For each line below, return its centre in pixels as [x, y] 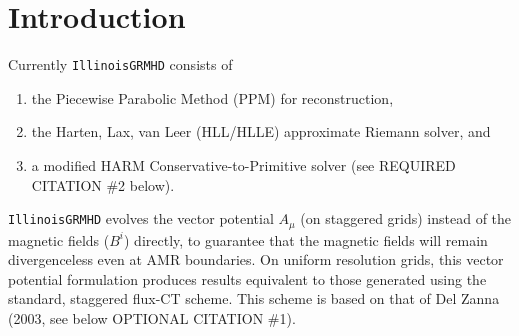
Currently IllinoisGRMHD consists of [120, 64]
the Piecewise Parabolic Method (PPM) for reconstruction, [212, 97]
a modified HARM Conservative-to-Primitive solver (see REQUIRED [243, 164]
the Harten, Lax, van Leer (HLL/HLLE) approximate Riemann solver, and [261, 131]
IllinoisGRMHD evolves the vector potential [141, 218]
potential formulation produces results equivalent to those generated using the [247, 278]
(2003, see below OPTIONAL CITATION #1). [152, 317]
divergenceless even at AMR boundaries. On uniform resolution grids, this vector [256, 259]
